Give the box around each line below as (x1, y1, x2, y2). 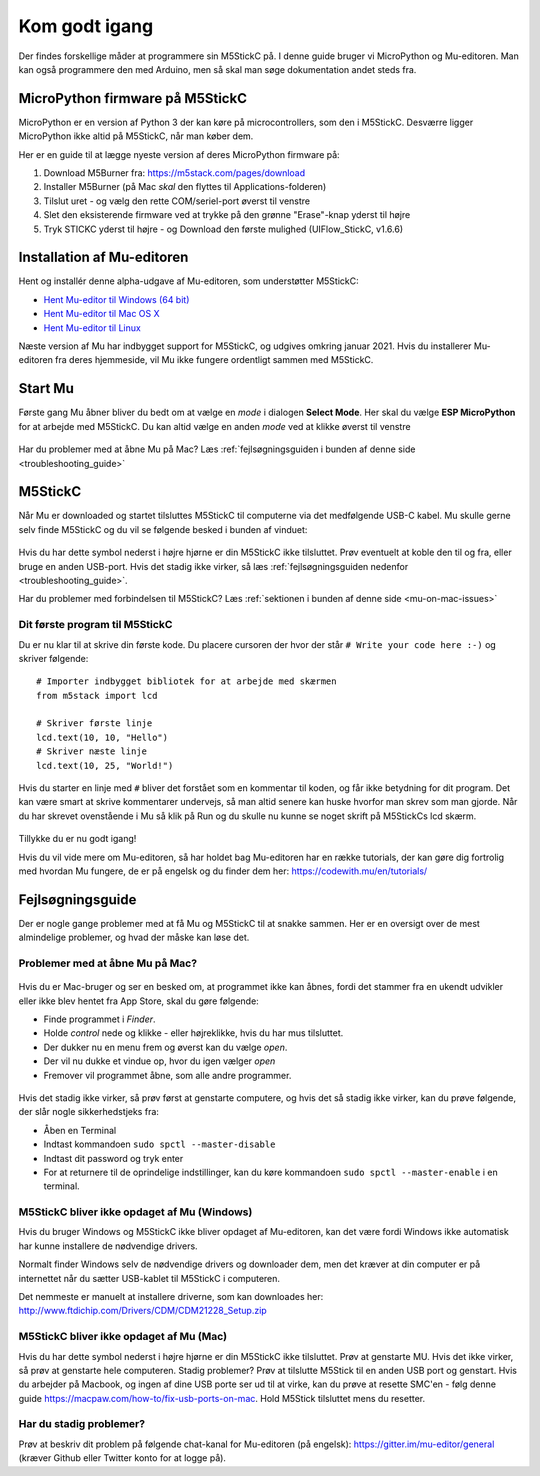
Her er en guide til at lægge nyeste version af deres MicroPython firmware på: (18, 148, 340, 160)
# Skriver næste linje (36, 746, 148, 757)
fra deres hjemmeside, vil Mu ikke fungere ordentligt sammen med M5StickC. (55, 354, 374, 366)
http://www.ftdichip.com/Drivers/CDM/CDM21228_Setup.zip (18, 1305, 267, 1317)
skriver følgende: (18, 652, 89, 664)
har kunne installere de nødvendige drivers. (18, 1240, 199, 1252)
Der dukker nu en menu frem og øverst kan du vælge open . (43, 1041, 288, 1053)
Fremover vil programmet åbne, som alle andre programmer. (43, 1069, 292, 1081)
